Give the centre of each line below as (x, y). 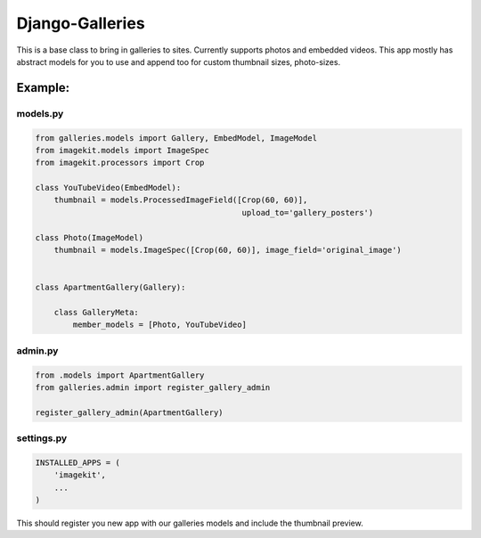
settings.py (42, 438)
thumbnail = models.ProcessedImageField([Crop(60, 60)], (181, 200)
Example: (43, 88)
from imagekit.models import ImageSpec (122, 150)
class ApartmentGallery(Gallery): (110, 288)
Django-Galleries (81, 23)
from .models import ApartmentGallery (120, 375)
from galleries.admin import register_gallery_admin (153, 387)
